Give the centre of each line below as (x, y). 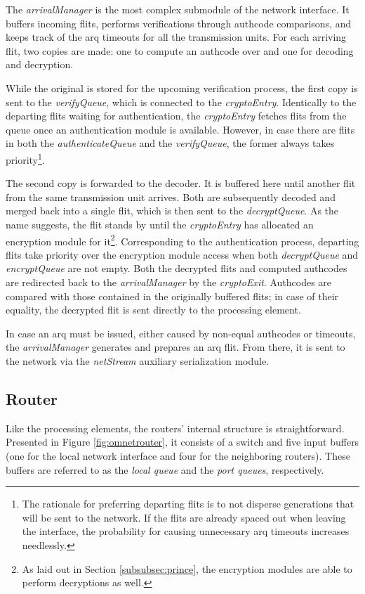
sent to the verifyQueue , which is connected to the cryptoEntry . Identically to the (181, 102)
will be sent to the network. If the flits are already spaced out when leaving (184, 517)
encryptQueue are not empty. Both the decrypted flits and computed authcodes (177, 268)
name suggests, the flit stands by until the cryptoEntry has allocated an (160, 224)
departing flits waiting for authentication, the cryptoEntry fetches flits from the (176, 116)
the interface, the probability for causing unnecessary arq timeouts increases (186, 531)
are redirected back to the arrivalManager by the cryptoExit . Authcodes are (169, 282)
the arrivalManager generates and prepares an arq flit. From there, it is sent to (175, 347)
